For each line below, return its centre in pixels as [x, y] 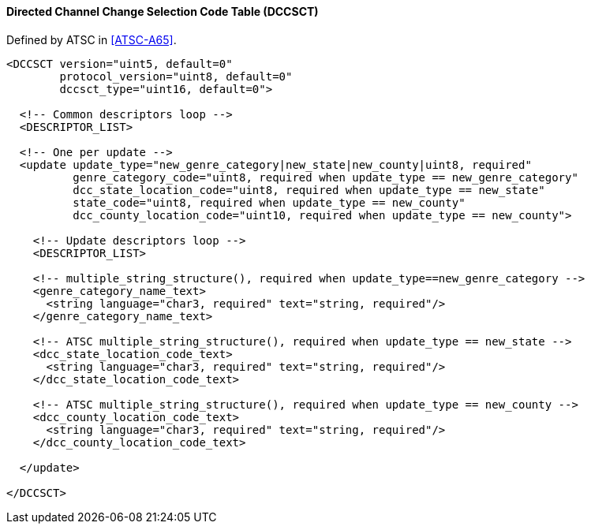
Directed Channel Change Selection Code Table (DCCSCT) [163, 11]
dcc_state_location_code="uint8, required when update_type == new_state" [309, 190]
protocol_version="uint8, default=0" [176, 76]
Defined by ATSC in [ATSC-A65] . [92, 39]
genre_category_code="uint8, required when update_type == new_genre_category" [325, 177]
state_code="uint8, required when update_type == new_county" [269, 202]
